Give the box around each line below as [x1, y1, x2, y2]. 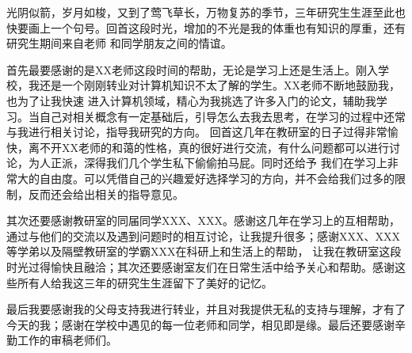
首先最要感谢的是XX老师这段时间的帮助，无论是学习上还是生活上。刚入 [6, 61, 378, 78]
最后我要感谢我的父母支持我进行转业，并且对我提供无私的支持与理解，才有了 [6, 301, 406, 317]
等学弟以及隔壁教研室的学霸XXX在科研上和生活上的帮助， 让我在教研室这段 [6, 243, 402, 260]
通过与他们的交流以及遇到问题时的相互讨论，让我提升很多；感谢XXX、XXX [6, 227, 400, 244]
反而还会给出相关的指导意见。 [28, 185, 184, 202]
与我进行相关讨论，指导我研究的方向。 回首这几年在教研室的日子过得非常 [6, 123, 387, 140]
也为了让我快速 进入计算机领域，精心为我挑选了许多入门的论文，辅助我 [6, 92, 376, 108]
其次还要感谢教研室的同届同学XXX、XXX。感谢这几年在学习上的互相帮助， [6, 212, 400, 229]
